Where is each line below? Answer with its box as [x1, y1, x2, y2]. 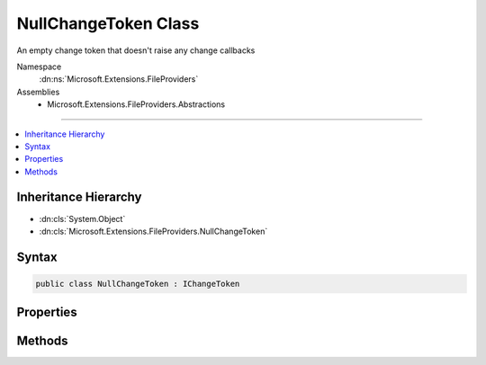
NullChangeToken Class [16, 13, 200, 33]
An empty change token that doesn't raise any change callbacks [16, 45, 256, 56]
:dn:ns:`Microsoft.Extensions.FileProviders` [39, 74, 199, 85]
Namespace [16, 61, 62, 72]
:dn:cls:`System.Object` [39, 213, 126, 224]
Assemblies [16, 86, 60, 97]
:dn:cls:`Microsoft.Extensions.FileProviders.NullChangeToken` [39, 226, 268, 236]
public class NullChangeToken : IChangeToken [35, 279, 240, 289]
